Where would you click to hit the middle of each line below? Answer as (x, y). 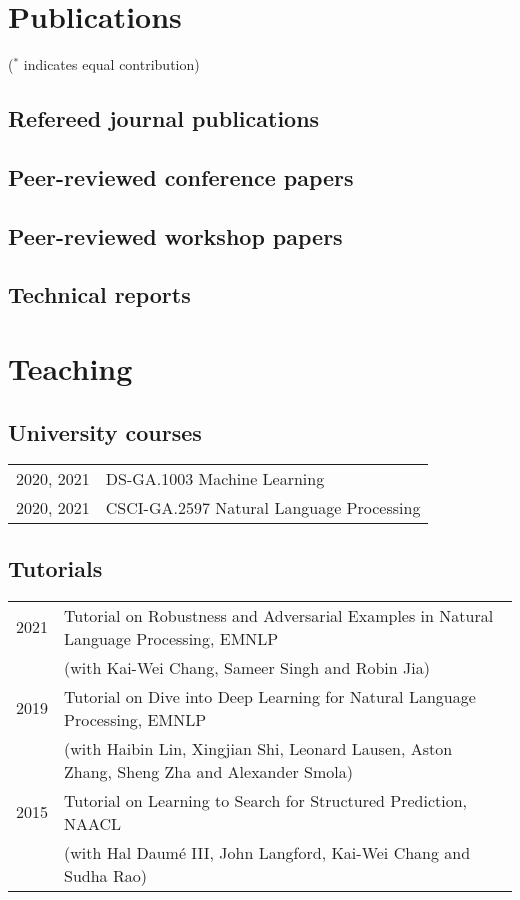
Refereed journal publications (164, 118)
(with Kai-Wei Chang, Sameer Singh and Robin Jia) (247, 667)
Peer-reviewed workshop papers (175, 235)
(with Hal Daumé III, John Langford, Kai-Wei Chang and (267, 852)
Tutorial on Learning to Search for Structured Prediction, (266, 800)
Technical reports (99, 294)
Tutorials (55, 567)
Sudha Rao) (105, 875)
